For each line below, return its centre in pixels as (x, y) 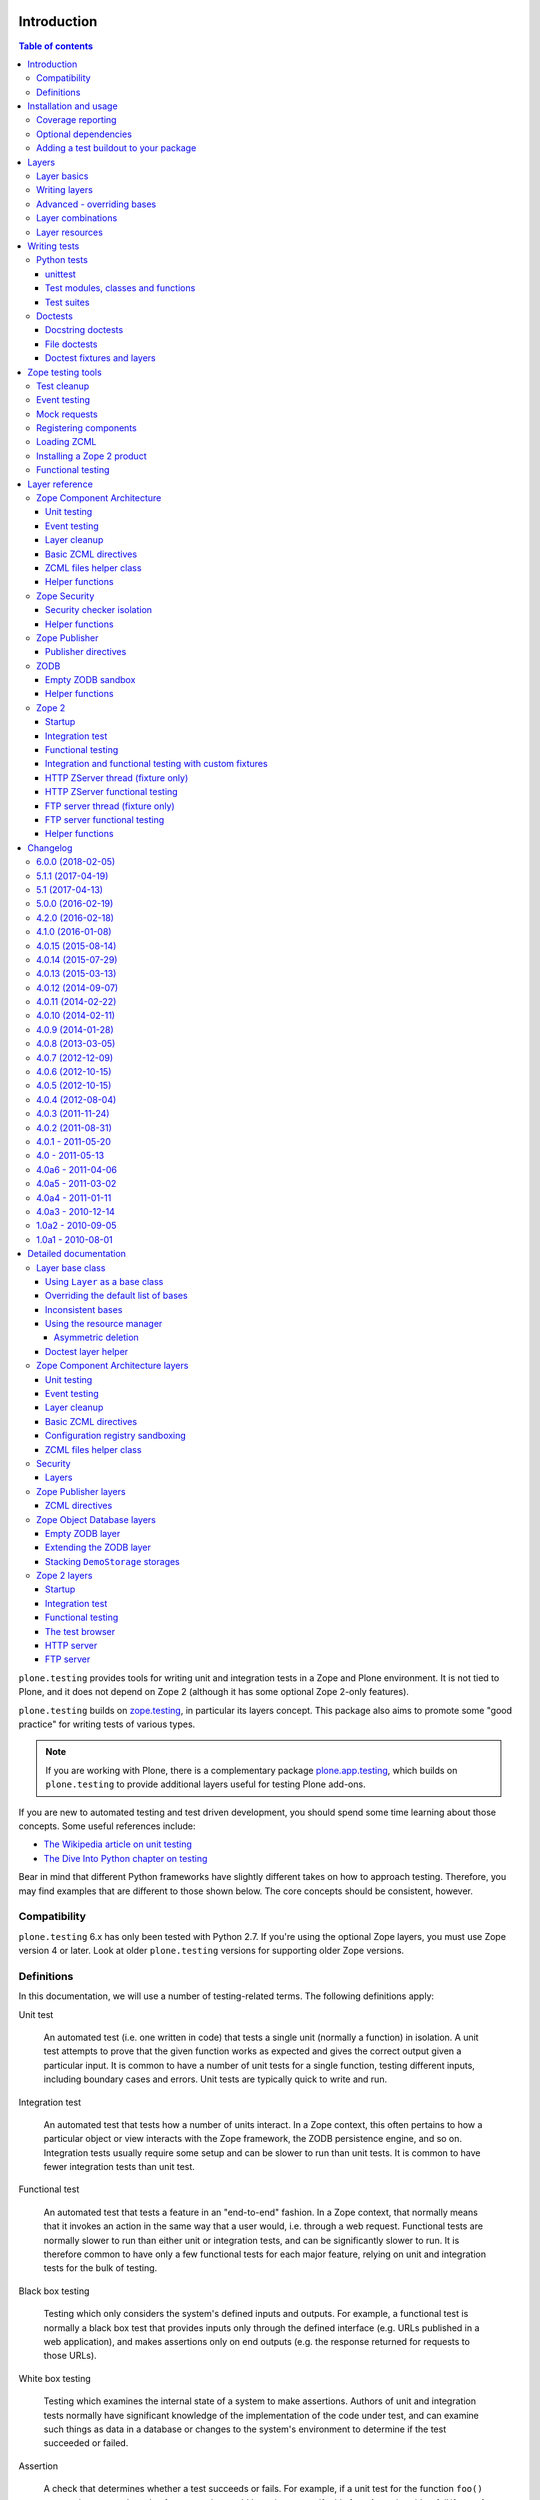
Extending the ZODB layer (98, 1547)
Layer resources (70, 232)
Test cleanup (63, 386)
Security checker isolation (99, 610)
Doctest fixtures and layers (100, 358)
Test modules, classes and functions (120, 288)
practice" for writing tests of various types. (107, 1724)
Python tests (62, 260)
